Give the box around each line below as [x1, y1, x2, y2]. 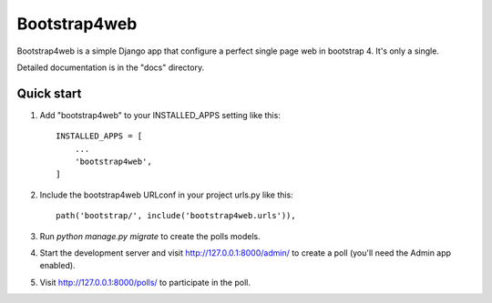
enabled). [39, 260, 77, 271]
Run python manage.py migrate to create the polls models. [39, 230, 261, 241]
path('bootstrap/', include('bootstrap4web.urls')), [56, 210, 296, 221]
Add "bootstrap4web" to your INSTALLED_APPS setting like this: [39, 109, 282, 120]
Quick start [16, 86, 82, 101]
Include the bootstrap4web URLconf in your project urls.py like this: [39, 189, 293, 200]
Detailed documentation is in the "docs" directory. [16, 62, 205, 73]
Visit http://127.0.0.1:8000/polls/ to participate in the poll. [39, 277, 251, 288]
